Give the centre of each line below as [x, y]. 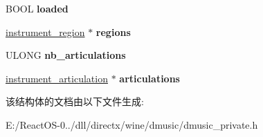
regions [113, 31]
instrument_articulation [57, 78]
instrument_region [45, 31]
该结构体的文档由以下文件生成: [75, 101]
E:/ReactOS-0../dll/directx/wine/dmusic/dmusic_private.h [132, 124]
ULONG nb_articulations [66, 55]
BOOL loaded [37, 8]
